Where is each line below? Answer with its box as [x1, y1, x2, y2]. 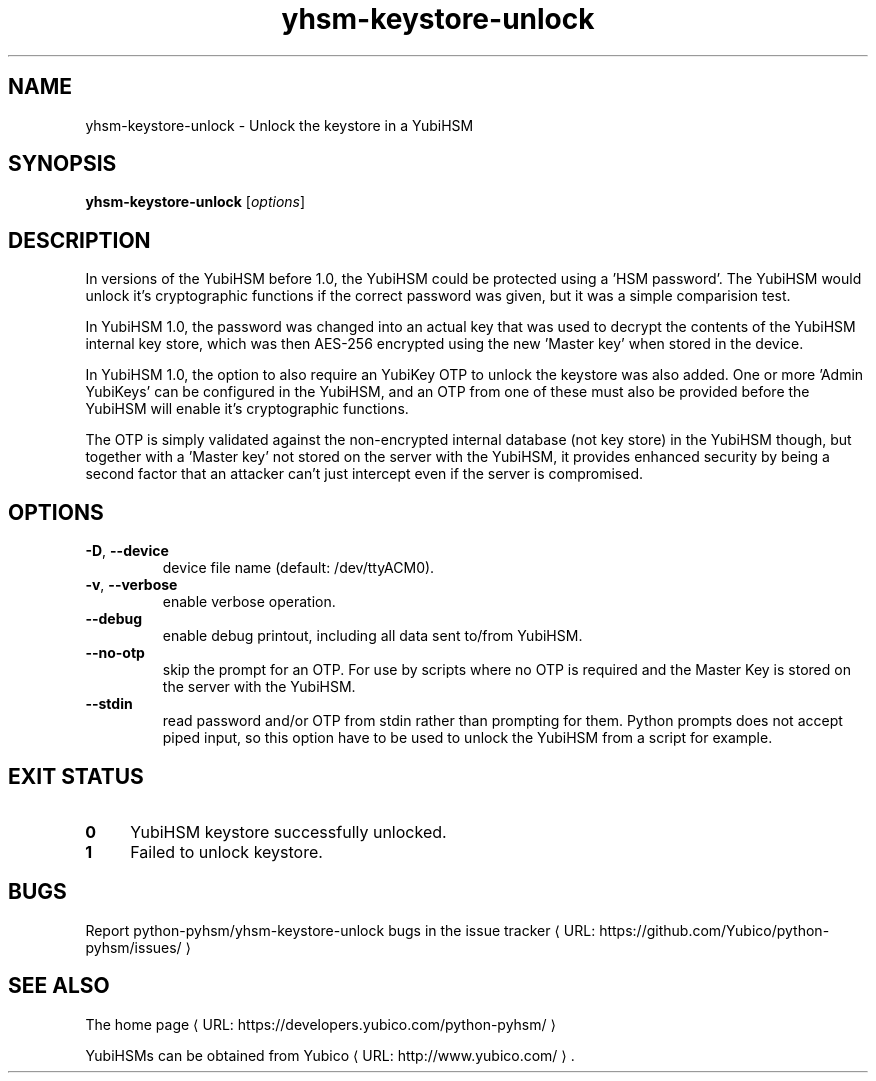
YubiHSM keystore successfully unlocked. [130, 821, 447, 842]
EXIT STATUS [8, 763, 144, 789]
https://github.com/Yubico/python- [599, 921, 830, 939]
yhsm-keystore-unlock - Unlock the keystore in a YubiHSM [85, 116, 474, 134]
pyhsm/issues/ [85, 938, 182, 956]
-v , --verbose [85, 576, 178, 594]
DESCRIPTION [8, 227, 151, 253]
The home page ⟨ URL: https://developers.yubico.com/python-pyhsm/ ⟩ [85, 1015, 556, 1033]
